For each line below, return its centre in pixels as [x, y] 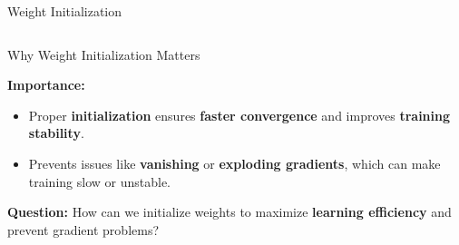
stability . [56, 133]
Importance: [46, 85]
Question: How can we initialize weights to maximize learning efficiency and [229, 212]
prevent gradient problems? [83, 229]
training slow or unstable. [99, 181]
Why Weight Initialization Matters [104, 54]
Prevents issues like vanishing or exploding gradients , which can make [234, 163]
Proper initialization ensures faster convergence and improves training [239, 115]
